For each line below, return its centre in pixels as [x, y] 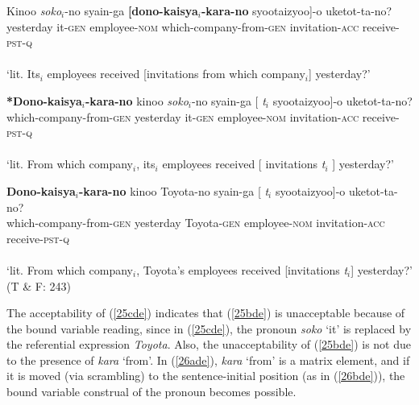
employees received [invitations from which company [176, 74]
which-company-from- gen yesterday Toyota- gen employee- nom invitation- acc [196, 223]
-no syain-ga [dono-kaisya [131, 10]
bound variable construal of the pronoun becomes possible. [151, 392]
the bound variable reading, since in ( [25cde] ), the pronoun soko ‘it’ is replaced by [209, 328]
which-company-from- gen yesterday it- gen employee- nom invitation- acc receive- [203, 116]
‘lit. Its [23, 74]
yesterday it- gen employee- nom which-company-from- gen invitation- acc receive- [203, 26]
